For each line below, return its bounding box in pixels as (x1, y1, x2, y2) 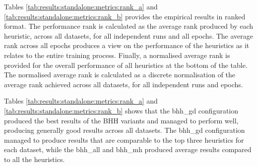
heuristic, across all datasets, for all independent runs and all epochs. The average (4, 30, 254, 41)
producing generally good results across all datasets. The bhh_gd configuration (4, 125, 245, 135)
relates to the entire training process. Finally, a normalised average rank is (4, 50, 230, 60)
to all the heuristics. (4, 154, 65, 164)
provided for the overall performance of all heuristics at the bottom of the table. (4, 59, 248, 70)
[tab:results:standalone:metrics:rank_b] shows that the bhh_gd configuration (4, 105, 239, 115)
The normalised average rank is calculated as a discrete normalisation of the (4, 69, 236, 80)
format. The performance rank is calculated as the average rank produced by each (4, 21, 254, 31)
